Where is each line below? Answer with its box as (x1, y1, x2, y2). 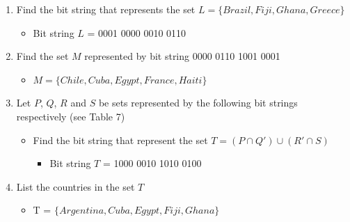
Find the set (16, 49, 69, 63)
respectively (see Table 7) (16, 109, 125, 123)
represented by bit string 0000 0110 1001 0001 (84, 49, 280, 63)
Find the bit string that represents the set (16, 2, 196, 16)
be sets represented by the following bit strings (98, 95, 298, 110)
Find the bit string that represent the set (33, 132, 208, 147)
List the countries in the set (16, 179, 135, 193)
